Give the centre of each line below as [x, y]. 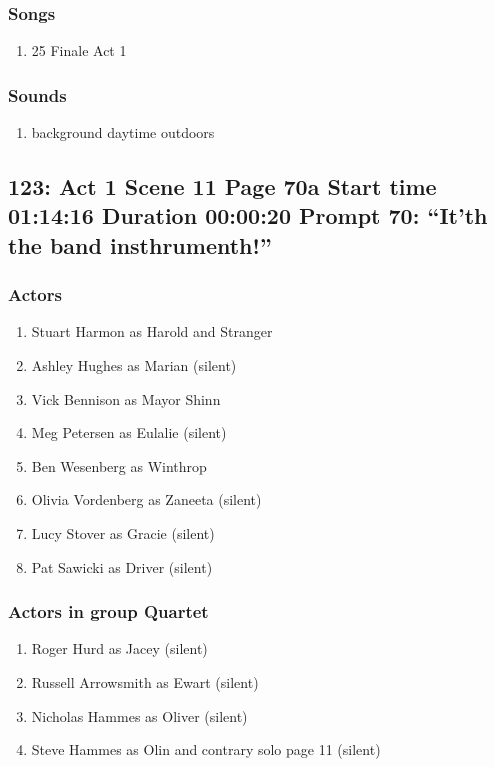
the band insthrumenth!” [140, 244]
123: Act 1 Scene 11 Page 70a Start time [222, 186]
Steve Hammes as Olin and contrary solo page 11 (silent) [206, 749]
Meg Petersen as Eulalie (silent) [129, 432]
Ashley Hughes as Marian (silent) [134, 365]
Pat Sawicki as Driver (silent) [122, 566]
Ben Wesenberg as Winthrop [119, 465]
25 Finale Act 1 [79, 50]
